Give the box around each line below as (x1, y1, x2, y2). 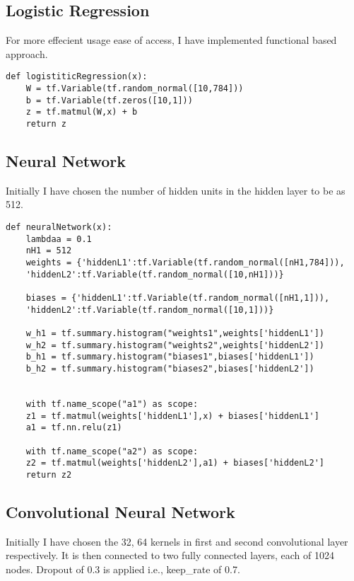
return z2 (25, 469, 72, 480)
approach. (6, 46, 48, 61)
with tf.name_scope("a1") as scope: (25, 398, 199, 409)
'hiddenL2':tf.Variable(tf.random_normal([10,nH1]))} (25, 269, 284, 280)
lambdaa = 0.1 (25, 234, 92, 244)
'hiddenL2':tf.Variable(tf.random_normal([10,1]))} (25, 304, 274, 315)
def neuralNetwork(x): (6, 222, 112, 233)
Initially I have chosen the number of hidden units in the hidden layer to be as (6, 183, 346, 197)
